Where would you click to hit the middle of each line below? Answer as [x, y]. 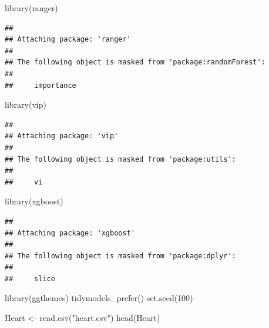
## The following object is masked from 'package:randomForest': [135, 62]
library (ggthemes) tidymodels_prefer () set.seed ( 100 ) [99, 298]
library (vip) [26, 105]
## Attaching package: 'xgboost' [70, 233]
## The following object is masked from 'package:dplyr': [120, 256]
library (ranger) [31, 8]
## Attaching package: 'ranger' [68, 40]
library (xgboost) [34, 201]
